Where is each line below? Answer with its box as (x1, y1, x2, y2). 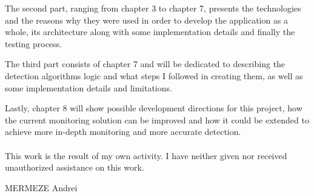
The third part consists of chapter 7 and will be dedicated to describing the (5, 57, 286, 70)
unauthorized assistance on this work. (5, 161, 144, 174)
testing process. (5, 37, 62, 50)
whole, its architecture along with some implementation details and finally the (5, 25, 295, 38)
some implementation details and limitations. (5, 81, 172, 94)
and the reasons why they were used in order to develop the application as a (5, 13, 289, 26)
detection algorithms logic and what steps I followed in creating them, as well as (5, 69, 303, 82)
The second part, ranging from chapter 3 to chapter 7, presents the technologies (5, 2, 301, 14)
